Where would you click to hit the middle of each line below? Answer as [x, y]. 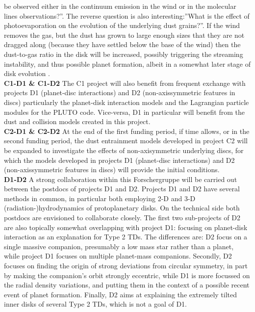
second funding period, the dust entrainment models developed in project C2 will [126, 141]
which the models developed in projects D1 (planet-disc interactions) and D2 [119, 160]
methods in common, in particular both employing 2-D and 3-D [100, 198]
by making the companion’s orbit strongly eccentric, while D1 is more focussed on [127, 275]
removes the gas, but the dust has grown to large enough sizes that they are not [124, 35]
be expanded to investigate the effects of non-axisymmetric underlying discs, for [124, 150]
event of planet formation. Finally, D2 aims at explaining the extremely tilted [121, 294]
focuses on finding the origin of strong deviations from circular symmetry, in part [126, 266]
